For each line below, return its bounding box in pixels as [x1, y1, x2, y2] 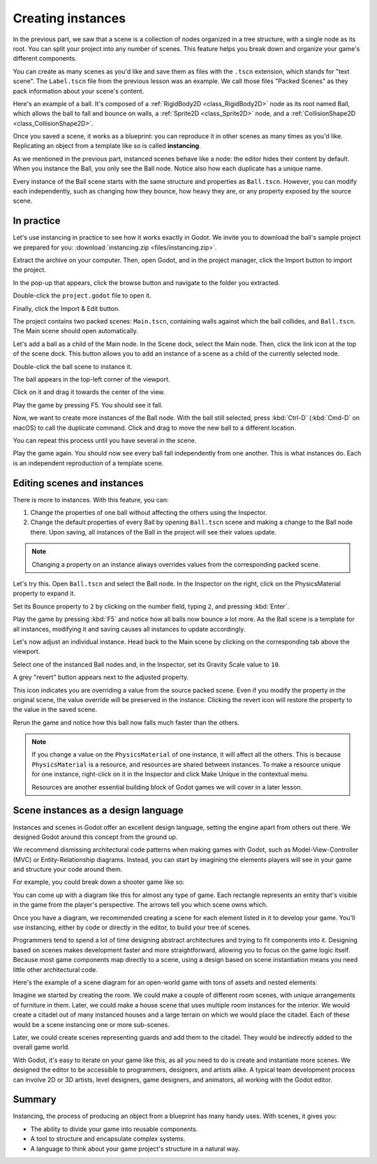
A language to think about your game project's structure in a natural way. [30, 1144, 240, 1153]
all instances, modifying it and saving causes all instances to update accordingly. [13, 625, 246, 633]
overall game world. [13, 1043, 70, 1052]
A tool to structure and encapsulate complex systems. [30, 1135, 186, 1143]
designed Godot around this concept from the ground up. [13, 832, 178, 841]
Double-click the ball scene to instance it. [13, 362, 133, 370]
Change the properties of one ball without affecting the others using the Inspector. [30, 509, 267, 517]
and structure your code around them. [13, 865, 123, 873]
